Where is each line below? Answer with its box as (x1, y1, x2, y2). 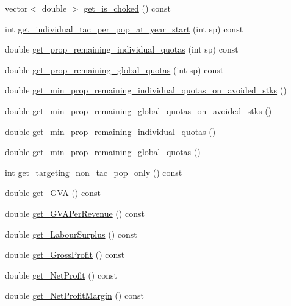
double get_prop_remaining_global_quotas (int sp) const (5, 63, 224, 76)
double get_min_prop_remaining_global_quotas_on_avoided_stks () (5, 104, 272, 117)
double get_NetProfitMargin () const (5, 289, 144, 302)
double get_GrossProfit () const (5, 248, 125, 261)
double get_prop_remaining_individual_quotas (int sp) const (5, 43, 239, 56)
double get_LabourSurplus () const (5, 227, 137, 240)
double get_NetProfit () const (5, 268, 117, 281)
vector (5, 2, 28, 14)
